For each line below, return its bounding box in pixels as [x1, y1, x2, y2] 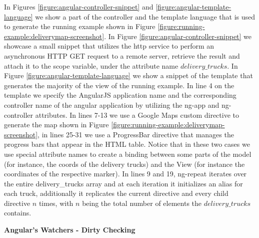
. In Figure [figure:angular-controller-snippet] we [104, 31, 252, 41]
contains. [4, 207, 31, 218]
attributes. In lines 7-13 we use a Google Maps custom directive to [35, 109, 239, 120]
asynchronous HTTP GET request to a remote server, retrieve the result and [4, 50, 240, 61]
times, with [38, 197, 73, 208]
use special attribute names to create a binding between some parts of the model [4, 148, 251, 159]
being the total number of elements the [82, 197, 202, 208]
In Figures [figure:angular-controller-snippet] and [4, 2, 153, 12]
